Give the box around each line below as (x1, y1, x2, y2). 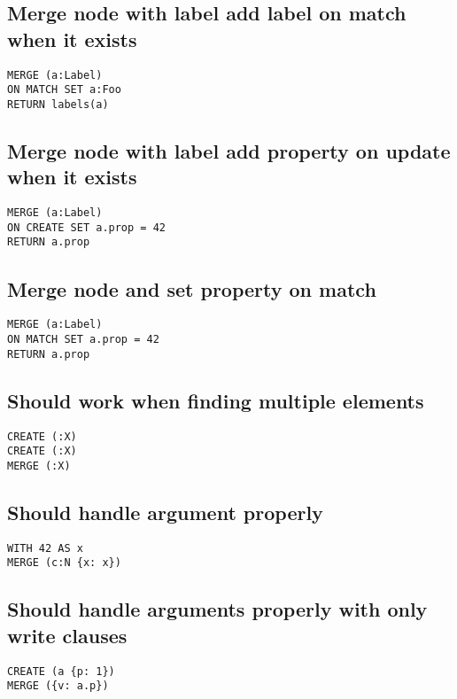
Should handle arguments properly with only (7, 595, 428, 623)
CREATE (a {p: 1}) (7, 664, 115, 678)
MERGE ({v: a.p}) (7, 680, 109, 693)
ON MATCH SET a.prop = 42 (7, 332, 159, 346)
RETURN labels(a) (7, 97, 109, 111)
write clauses (7, 621, 128, 649)
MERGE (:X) (7, 459, 71, 472)
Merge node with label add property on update (7, 136, 451, 164)
